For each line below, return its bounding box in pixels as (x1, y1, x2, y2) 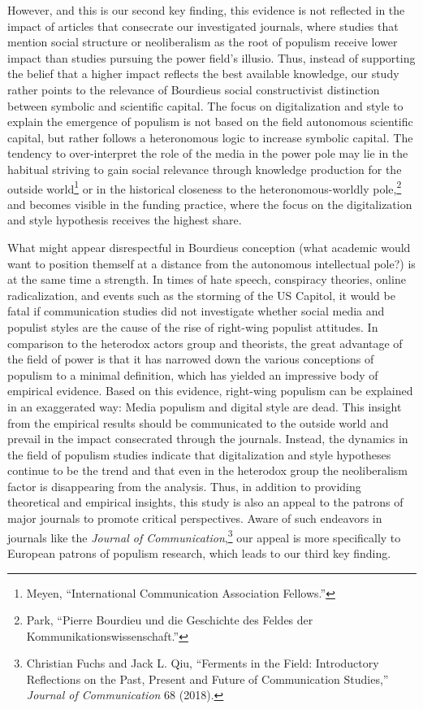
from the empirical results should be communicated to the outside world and (7, 414, 389, 431)
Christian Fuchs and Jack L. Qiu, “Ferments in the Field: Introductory (26, 655, 379, 672)
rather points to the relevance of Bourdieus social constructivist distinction (7, 80, 380, 98)
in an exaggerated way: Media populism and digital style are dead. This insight (7, 398, 402, 415)
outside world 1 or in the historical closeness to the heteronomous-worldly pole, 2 (7, 177, 402, 197)
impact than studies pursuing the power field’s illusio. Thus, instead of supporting (7, 49, 416, 66)
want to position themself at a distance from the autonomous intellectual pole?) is (7, 254, 416, 272)
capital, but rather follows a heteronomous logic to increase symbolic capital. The (7, 128, 413, 146)
